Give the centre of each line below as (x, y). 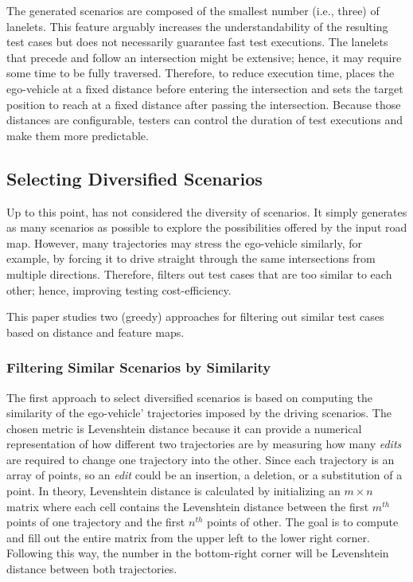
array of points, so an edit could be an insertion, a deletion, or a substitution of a (205, 475)
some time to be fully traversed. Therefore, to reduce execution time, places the (201, 73)
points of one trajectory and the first (96, 522)
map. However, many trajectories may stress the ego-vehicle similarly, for (185, 242)
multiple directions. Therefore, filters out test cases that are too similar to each (199, 273)
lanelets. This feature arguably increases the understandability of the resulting (197, 26)
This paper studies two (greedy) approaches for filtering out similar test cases (195, 316)
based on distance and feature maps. (95, 332)
